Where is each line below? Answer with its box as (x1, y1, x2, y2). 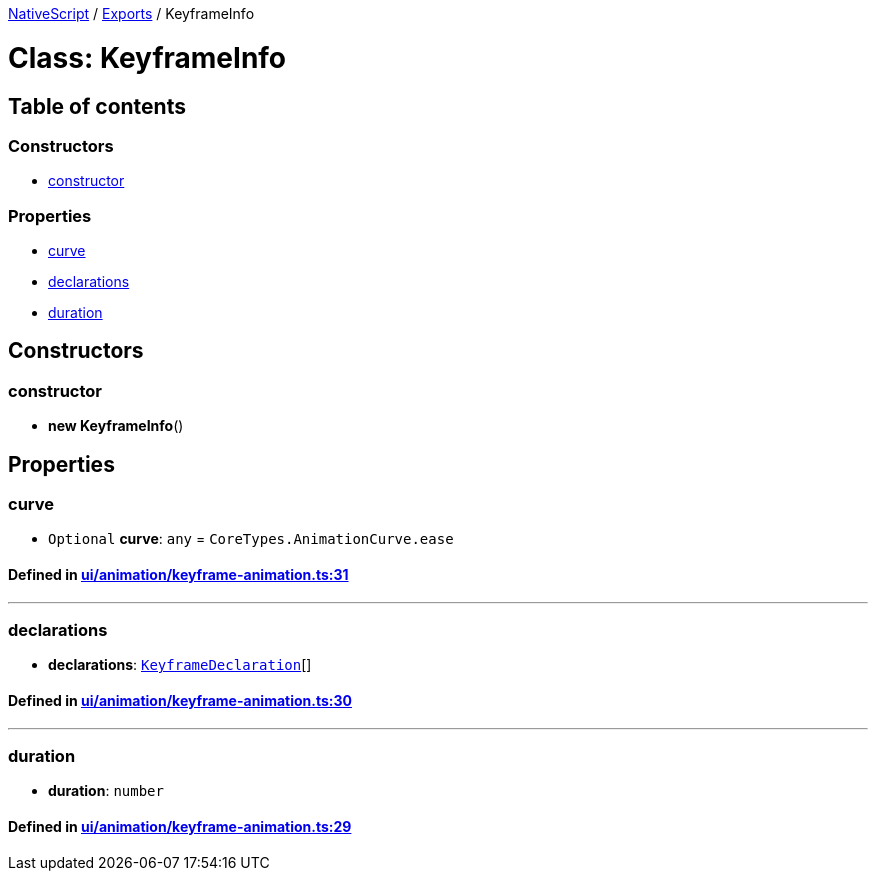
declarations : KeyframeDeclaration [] (48, 656, 312, 674)
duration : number (48, 782, 164, 800)
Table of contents (8, 93, 186, 119)
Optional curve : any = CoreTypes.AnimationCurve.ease (48, 530, 454, 548)
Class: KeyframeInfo (8, 40, 287, 75)
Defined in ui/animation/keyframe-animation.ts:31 (8, 566, 349, 584)
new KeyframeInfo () (48, 417, 184, 435)
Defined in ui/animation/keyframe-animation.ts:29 (8, 818, 352, 836)
